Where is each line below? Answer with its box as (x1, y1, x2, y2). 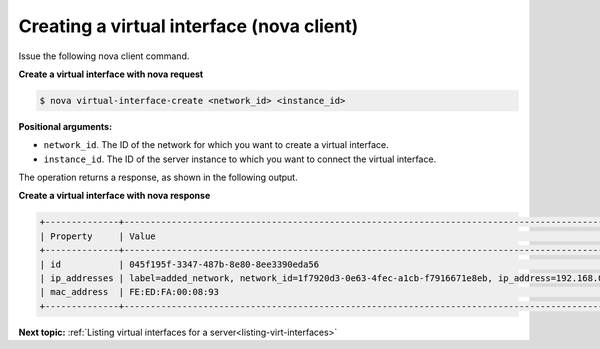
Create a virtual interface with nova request (18, 68, 204, 80)
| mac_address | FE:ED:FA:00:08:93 (39, 286, 220, 298)
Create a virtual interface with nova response (18, 190, 211, 202)
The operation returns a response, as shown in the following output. (18, 171, 299, 184)
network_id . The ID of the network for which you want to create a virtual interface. (43, 139, 389, 151)
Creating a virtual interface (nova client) (18, 15, 359, 37)
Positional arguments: (18, 120, 113, 132)
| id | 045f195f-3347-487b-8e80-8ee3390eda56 (39, 258, 320, 270)
